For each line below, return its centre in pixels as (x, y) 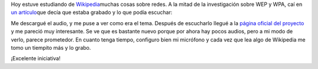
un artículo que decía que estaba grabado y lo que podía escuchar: (92, 12)
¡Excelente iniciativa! (36, 58)
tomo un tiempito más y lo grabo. (51, 47)
